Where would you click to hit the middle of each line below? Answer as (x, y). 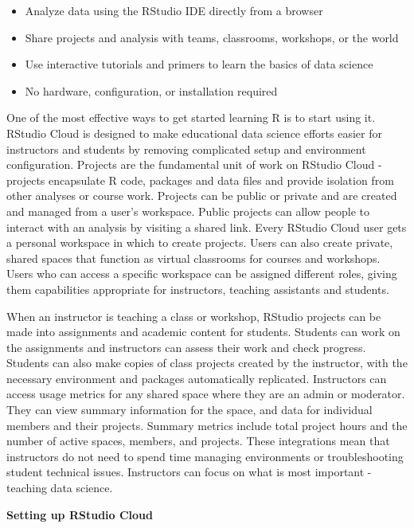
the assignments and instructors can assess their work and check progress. (186, 347)
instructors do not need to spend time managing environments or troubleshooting (205, 456)
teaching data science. (60, 488)
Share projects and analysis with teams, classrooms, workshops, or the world (212, 37)
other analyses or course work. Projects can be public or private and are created (202, 196)
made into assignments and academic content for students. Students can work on (203, 332)
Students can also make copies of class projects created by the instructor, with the (207, 363)
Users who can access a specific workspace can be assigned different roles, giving (202, 274)
